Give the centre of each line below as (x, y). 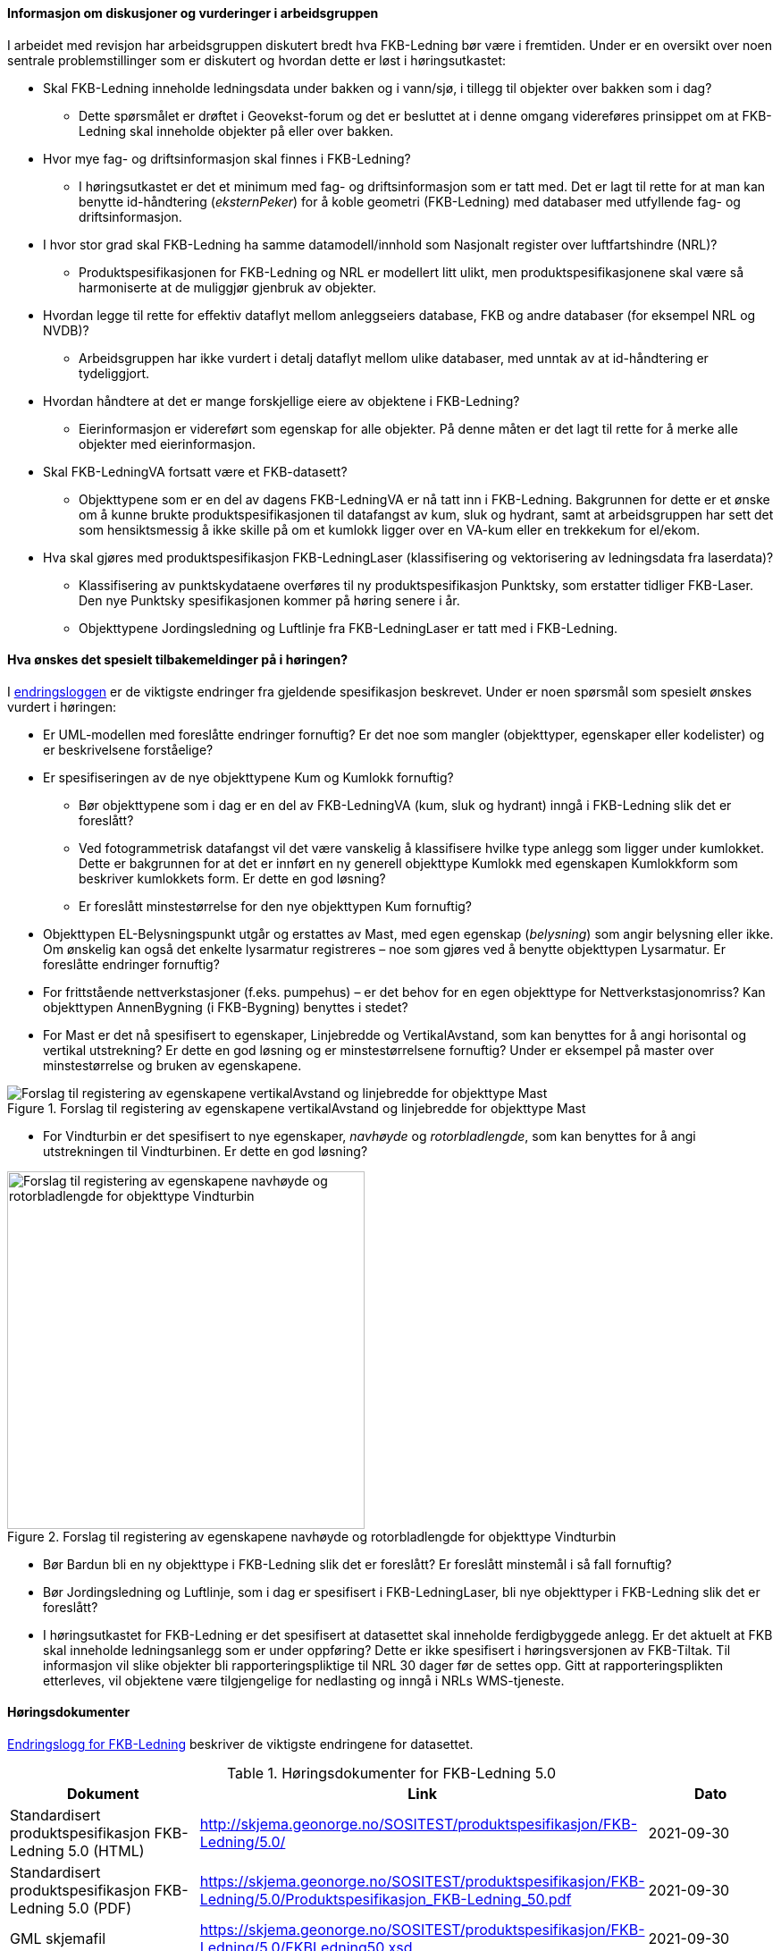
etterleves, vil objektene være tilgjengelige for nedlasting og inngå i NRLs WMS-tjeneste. (304, 1680)
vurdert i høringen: (62, 706)
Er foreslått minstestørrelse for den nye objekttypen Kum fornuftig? (276, 906)
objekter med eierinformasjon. (167, 443)
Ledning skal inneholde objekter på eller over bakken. (236, 131)
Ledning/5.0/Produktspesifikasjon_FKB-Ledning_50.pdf (386, 1900)
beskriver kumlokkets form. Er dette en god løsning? (232, 878)
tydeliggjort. (114, 373)
